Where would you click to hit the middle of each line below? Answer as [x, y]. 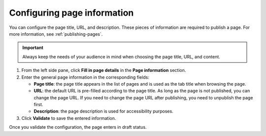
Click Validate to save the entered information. [69, 118]
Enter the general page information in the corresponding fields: [85, 77]
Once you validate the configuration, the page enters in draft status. [78, 127]
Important [33, 48]
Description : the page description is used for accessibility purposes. [103, 111]
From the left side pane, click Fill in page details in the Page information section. [104, 70]
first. [38, 105]
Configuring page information [71, 13]
